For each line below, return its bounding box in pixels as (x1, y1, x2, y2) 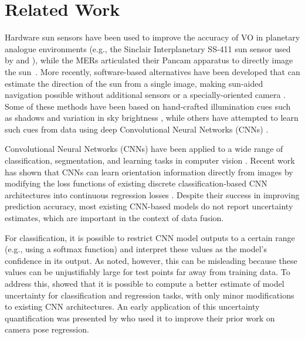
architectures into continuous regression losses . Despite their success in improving (5, 188, 300, 201)
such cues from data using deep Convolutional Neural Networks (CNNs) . (5, 123, 269, 135)
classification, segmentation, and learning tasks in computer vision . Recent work (5, 154, 295, 167)
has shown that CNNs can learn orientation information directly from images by (5, 165, 293, 178)
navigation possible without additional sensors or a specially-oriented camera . (5, 89, 286, 101)
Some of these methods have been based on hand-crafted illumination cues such (5, 100, 291, 112)
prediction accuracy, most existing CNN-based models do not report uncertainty (5, 200, 293, 212)
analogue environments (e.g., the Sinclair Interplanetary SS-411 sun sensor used (5, 42, 291, 55)
